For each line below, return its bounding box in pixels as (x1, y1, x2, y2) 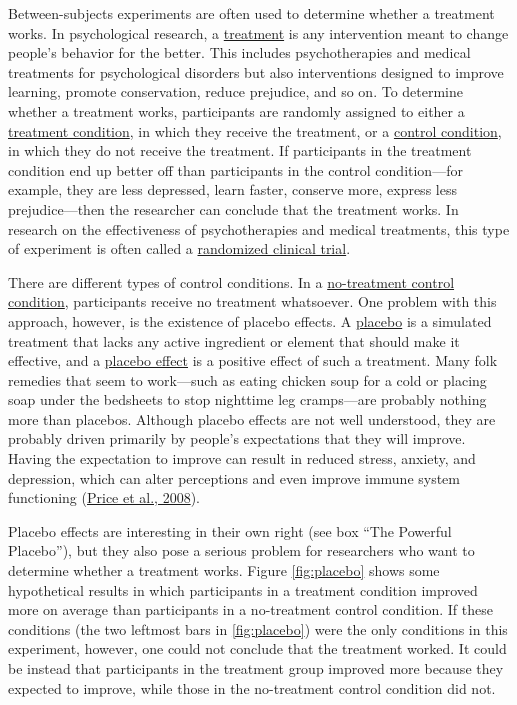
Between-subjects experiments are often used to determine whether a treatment (8, 3, 495, 23)
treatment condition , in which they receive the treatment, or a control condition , (8, 120, 502, 141)
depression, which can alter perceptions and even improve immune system (8, 467, 461, 488)
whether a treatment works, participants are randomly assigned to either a (8, 100, 465, 121)
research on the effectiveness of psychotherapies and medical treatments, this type (8, 218, 510, 239)
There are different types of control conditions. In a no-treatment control (8, 271, 455, 292)
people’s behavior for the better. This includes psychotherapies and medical (8, 42, 471, 63)
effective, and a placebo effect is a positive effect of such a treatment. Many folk (8, 350, 498, 371)
